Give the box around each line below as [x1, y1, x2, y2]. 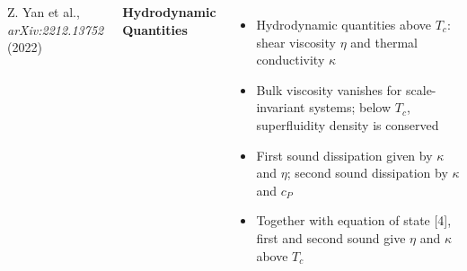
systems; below [309, 98, 392, 117]
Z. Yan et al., [7, 3, 80, 21]
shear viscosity [256, 32, 336, 51]
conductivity [256, 50, 325, 69]
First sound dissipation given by [256, 145, 433, 164]
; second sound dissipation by [286, 163, 448, 182]
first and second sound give [256, 228, 406, 247]
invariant [256, 98, 305, 117]
